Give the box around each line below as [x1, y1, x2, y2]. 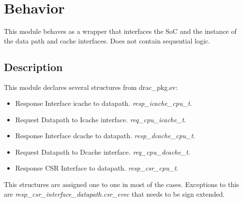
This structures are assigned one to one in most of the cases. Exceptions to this [4, 179, 239, 189]
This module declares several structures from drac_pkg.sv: [4, 82, 178, 92]
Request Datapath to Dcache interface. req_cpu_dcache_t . [15, 146, 190, 157]
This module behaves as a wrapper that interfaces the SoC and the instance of [4, 26, 237, 36]
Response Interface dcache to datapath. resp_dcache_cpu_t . [15, 130, 196, 141]
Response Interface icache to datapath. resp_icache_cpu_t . [15, 98, 192, 108]
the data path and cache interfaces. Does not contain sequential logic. [4, 35, 210, 45]
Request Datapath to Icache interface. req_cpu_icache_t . [15, 114, 186, 124]
